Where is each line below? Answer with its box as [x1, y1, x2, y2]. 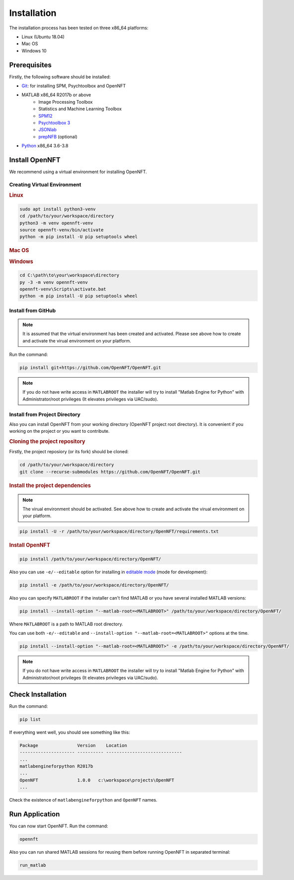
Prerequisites [9, 61, 52, 69]
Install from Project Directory [9, 411, 80, 418]
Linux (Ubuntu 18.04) [21, 34, 65, 40]
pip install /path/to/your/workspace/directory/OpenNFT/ [19, 556, 161, 562]
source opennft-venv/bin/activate [19, 227, 104, 233]
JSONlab [38, 127, 57, 133]
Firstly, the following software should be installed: [9, 73, 111, 79]
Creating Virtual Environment [9, 181, 81, 188]
